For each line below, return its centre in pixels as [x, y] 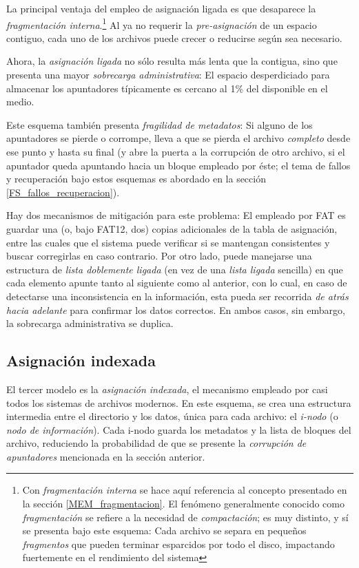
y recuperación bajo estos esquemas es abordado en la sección [136, 179]
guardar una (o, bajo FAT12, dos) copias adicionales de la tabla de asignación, [172, 228]
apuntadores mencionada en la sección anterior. [106, 456]
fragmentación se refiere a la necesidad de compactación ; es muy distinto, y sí [185, 517]
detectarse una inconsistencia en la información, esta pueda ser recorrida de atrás [177, 296]
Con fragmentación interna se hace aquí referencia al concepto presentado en [185, 490]
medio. [20, 102]
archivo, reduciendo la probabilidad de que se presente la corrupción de [156, 443]
